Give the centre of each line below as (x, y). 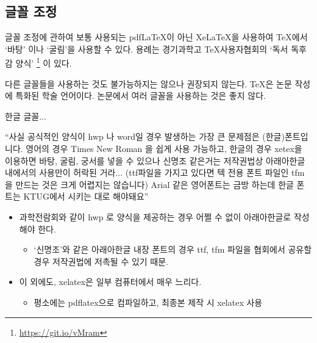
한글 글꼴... (26, 116)
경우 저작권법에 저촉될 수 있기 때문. (101, 261)
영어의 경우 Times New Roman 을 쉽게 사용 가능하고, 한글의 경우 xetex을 (164, 149)
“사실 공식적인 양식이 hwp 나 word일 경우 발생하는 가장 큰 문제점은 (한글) (145, 136)
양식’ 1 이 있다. (44, 62)
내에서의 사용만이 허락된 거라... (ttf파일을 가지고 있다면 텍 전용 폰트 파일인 (147, 172)
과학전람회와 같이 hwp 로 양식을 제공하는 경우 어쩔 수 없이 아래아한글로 (155, 216)
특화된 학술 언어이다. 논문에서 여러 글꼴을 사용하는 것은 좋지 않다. (141, 96)
